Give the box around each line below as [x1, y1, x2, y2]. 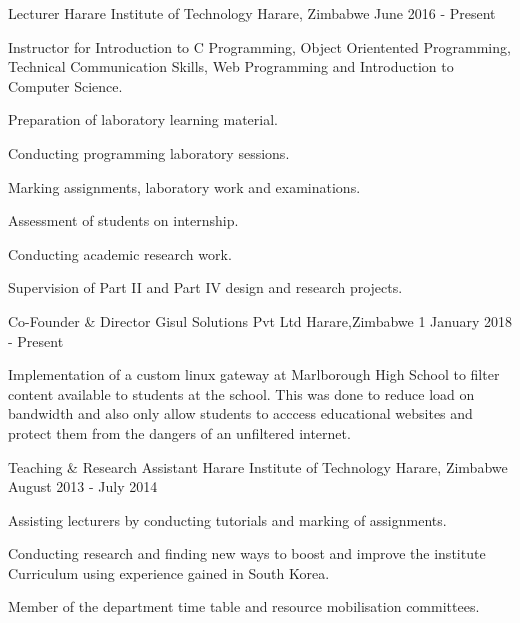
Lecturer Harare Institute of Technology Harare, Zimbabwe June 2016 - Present [8, 3, 496, 23]
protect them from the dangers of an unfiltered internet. [8, 422, 351, 443]
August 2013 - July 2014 [8, 476, 158, 497]
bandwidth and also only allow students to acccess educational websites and [8, 403, 473, 424]
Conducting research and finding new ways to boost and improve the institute [8, 543, 486, 564]
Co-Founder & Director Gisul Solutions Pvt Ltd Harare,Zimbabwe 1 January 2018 [8, 310, 512, 331]
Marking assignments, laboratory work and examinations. [8, 176, 361, 197]
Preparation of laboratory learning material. [8, 109, 278, 130]
